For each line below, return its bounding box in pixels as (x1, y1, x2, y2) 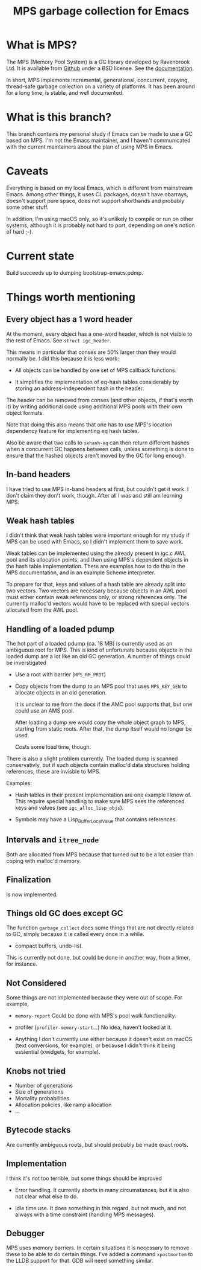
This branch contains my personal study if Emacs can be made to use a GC (6, 130, 193, 137)
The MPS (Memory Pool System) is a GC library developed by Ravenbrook (6, 58, 190, 65)
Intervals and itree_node (6, 835, 99, 845)
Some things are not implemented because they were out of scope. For (6, 994, 183, 1001)
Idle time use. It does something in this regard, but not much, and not (14, 1204, 187, 1211)
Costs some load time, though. (14, 743, 91, 751)
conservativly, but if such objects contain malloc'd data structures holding (6, 762, 190, 769)
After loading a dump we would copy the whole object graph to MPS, (14, 719, 187, 726)
